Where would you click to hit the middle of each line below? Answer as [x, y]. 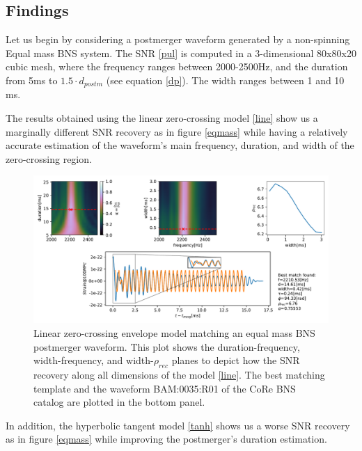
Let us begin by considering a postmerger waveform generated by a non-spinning [178, 39]
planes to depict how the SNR [236, 360]
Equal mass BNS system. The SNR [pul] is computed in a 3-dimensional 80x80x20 [181, 53]
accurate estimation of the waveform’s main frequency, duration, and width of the [180, 145]
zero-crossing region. [49, 158]
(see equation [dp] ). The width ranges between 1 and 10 [225, 80]
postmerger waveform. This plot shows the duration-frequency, [167, 346]
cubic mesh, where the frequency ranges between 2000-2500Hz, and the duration [177, 66]
